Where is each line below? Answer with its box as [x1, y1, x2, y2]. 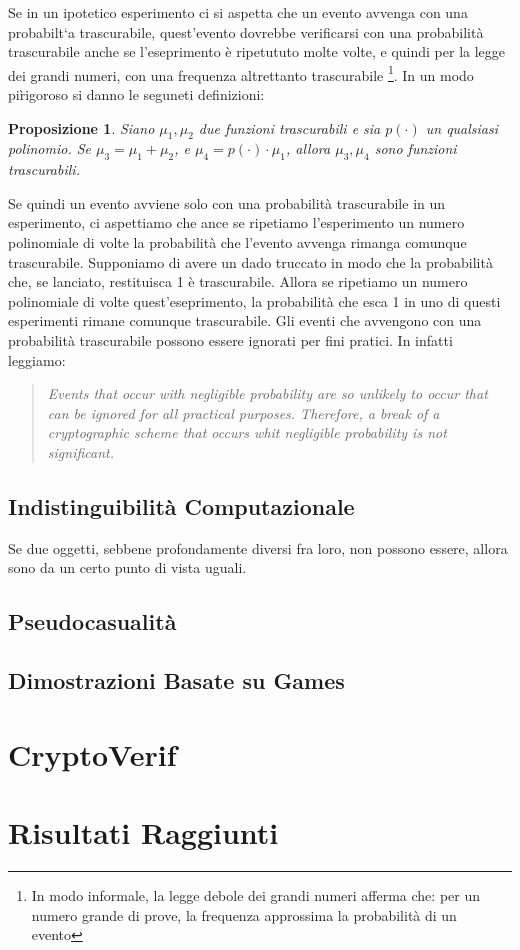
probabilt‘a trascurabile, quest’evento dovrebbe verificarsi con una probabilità [8, 21, 484, 42]
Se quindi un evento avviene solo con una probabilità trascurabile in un [8, 192, 446, 213]
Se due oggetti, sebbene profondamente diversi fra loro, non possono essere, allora [8, 537, 508, 558]
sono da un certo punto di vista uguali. [8, 557, 247, 578]
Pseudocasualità [8, 606, 177, 637]
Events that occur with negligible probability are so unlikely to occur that [47, 383, 488, 404]
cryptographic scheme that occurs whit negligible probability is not [47, 422, 447, 443]
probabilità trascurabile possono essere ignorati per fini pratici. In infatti [8, 329, 453, 350]
